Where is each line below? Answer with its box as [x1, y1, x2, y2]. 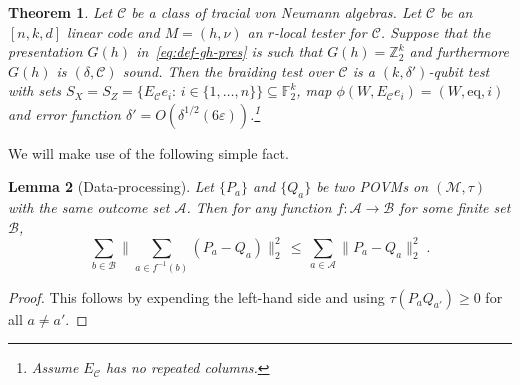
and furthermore [409, 41, 509, 62]
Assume [31, 357, 79, 378]
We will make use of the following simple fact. [8, 142, 289, 163]
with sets [8, 80, 61, 101]
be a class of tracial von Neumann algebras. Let [131, 2, 422, 22]
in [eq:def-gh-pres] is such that [136, 41, 323, 62]
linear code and [67, 21, 160, 42]
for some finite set [399, 197, 511, 218]
